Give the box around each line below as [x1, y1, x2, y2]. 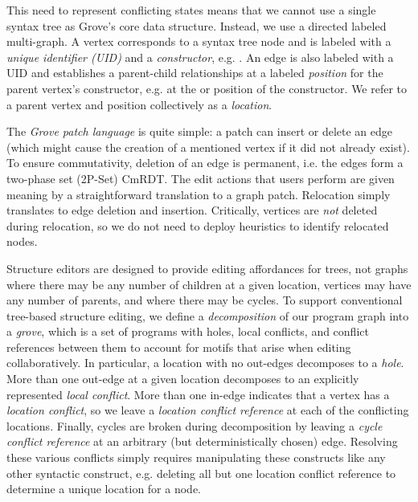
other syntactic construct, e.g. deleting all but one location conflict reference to [6, 464, 396, 481]
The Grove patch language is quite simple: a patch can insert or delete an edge [6, 123, 393, 140]
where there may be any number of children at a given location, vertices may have [6, 275, 412, 292]
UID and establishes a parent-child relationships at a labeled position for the [6, 64, 383, 81]
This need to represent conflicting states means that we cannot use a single [6, 2, 376, 18]
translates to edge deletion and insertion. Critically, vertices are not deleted [6, 202, 378, 218]
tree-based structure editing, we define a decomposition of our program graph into [6, 307, 409, 324]
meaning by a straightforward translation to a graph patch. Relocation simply [6, 186, 391, 202]
